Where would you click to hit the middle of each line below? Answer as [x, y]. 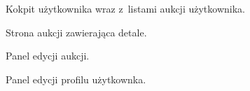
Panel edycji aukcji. [48, 56]
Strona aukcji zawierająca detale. [76, 32]
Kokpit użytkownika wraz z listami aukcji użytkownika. [125, 8]
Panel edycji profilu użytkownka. [76, 79]
